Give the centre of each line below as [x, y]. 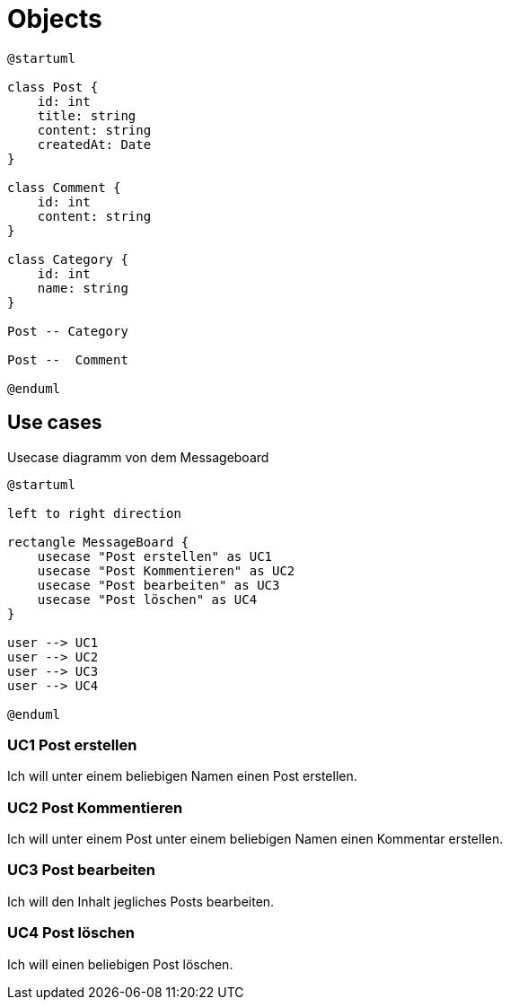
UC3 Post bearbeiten [81, 870]
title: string [87, 115]
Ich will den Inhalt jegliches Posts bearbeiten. [141, 901]
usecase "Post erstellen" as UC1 [155, 556]
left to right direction [94, 513]
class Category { [68, 259]
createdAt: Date [94, 144]
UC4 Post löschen [71, 933]
